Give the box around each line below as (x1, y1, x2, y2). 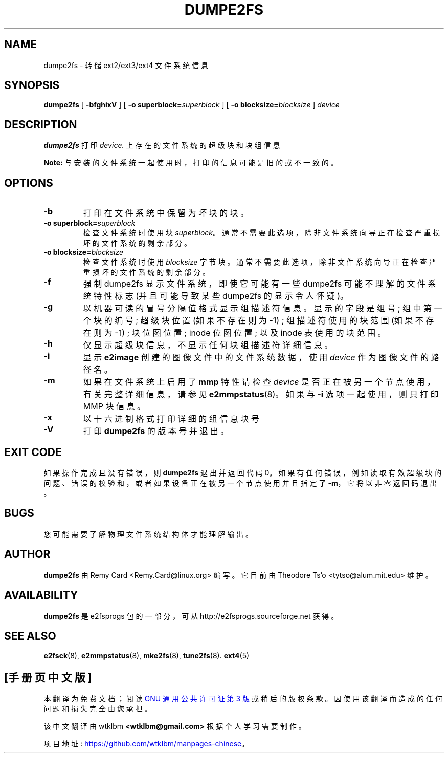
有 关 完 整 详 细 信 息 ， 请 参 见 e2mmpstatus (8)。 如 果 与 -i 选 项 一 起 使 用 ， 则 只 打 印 (83, 389, 439, 400)
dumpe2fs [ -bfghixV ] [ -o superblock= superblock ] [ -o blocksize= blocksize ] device (43, 100, 340, 110)
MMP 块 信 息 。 (83, 401, 145, 412)
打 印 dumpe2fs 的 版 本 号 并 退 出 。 (83, 426, 229, 437)
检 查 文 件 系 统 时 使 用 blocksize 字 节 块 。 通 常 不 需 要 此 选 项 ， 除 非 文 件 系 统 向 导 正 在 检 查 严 (83, 257, 437, 267)
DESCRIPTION (4, 118, 77, 131)
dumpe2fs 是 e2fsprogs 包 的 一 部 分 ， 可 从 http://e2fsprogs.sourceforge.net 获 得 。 (43, 611, 339, 620)
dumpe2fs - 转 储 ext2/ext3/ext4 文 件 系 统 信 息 (43, 60, 209, 70)
